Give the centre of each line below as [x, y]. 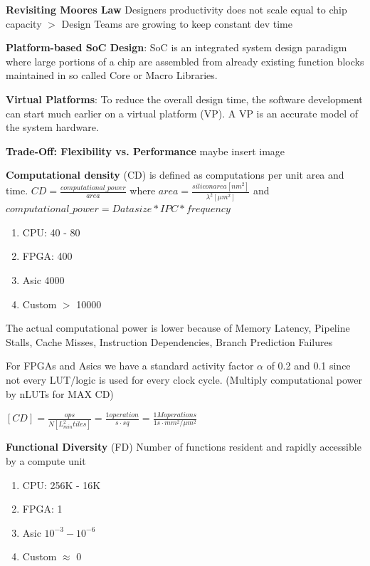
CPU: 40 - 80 [51, 232]
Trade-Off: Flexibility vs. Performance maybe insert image [146, 151]
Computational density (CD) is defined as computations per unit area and [175, 175]
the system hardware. [52, 127]
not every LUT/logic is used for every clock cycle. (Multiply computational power [184, 379]
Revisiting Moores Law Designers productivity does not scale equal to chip [176, 9]
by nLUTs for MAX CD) [60, 393]
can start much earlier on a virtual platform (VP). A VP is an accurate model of [182, 113]
